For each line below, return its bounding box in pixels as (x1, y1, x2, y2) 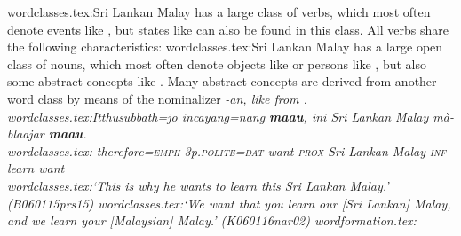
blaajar (7, 124, 44, 143)
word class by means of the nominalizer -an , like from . (7, 89, 307, 107)
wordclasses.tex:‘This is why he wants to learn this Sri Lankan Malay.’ (7, 176, 389, 194)
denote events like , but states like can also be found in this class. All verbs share (7, 20, 449, 38)
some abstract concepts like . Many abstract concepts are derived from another (7, 72, 437, 90)
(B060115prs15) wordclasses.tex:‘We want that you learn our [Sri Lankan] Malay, (7, 193, 451, 212)
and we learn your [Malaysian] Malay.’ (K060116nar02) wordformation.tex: (7, 211, 417, 230)
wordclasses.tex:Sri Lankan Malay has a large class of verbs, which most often (7, 3, 431, 20)
